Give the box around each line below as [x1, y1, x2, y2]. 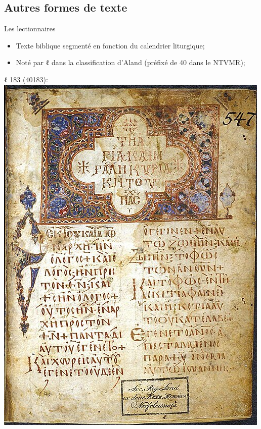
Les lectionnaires [4, 23, 56, 34]
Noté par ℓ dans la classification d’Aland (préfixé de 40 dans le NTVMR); [16, 57, 245, 68]
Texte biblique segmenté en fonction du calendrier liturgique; [16, 40, 205, 50]
